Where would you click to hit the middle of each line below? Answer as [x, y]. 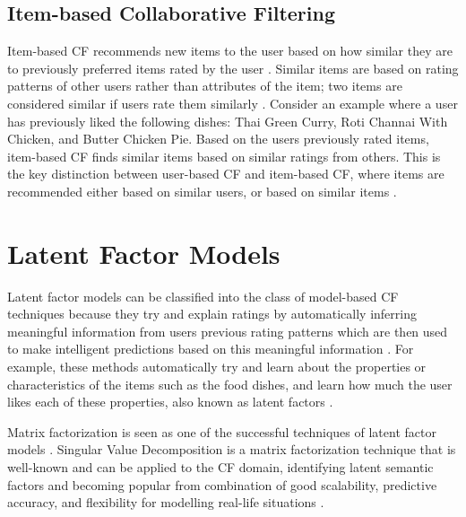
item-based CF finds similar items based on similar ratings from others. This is [224, 156]
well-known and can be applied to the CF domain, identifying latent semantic [220, 467]
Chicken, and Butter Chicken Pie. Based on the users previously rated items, [218, 139]
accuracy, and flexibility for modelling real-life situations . [166, 502]
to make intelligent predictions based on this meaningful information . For [211, 349]
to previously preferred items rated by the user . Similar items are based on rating [233, 68]
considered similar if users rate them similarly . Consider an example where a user [233, 103]
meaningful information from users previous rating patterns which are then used [228, 331]
